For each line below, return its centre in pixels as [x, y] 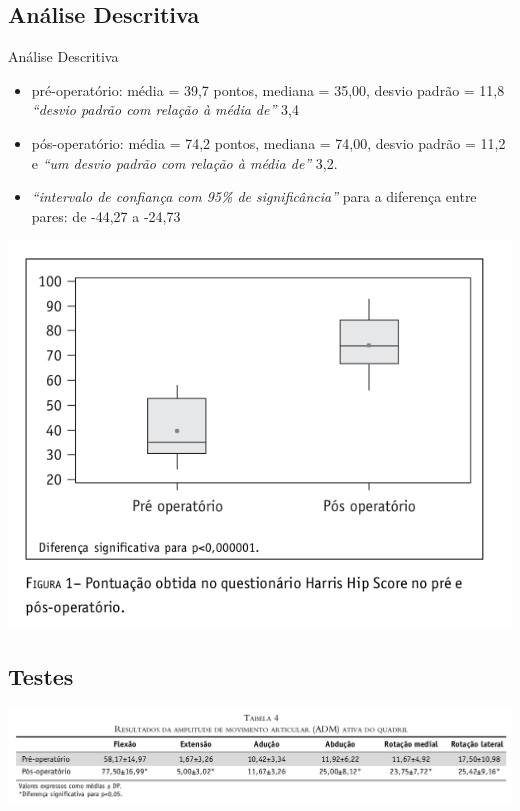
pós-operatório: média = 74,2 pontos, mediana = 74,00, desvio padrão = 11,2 [268, 142]
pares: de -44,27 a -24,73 [106, 215]
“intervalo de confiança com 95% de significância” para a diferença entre [254, 196]
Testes [41, 675]
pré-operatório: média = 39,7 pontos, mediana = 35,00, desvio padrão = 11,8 [268, 89]
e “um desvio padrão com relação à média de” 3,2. [184, 162]
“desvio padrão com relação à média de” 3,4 [165, 109]
